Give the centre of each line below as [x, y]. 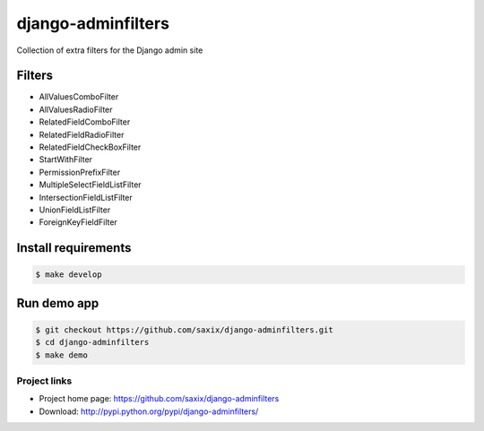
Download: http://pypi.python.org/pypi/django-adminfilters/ [149, 411]
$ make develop [69, 275]
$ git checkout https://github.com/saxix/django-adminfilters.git [184, 330]
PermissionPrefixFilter [80, 172]
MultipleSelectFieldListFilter [91, 185]
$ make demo [62, 355]
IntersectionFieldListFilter [86, 197]
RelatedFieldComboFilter [85, 122]
